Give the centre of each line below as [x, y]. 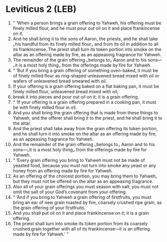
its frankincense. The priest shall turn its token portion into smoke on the [87, 49]
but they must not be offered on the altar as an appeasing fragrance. [83, 181]
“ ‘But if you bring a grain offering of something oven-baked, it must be [85, 70]
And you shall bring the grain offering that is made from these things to [85, 112]
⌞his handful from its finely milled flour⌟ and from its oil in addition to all [85, 44]
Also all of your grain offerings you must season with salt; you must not [85, 186]
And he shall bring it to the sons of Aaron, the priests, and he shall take [85, 39]
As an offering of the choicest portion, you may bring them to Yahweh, [85, 176]
